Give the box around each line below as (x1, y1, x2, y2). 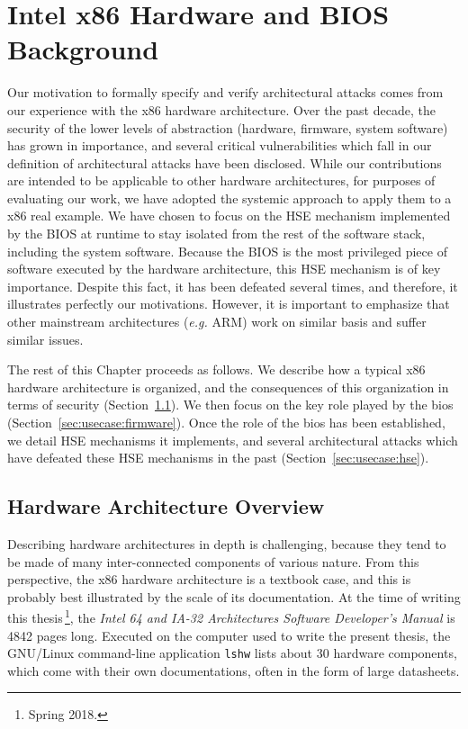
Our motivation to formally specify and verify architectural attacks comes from (7, 83, 444, 102)
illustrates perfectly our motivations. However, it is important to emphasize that (7, 294, 450, 313)
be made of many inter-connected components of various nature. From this (7, 552, 419, 571)
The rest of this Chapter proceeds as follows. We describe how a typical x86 (7, 360, 426, 379)
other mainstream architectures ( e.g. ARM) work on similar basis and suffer (7, 312, 427, 331)
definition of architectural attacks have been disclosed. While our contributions (7, 153, 442, 172)
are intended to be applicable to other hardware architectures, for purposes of (7, 171, 436, 190)
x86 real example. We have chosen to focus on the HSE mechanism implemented (7, 206, 451, 225)
